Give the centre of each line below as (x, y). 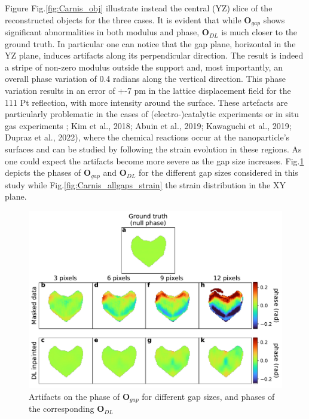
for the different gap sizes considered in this (218, 172)
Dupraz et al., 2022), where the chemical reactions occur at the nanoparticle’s (147, 137)
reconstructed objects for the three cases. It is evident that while (123, 19)
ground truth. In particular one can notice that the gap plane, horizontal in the (150, 43)
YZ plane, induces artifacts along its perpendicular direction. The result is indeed (154, 55)
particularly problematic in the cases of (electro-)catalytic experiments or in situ (152, 114)
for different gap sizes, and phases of (208, 396)
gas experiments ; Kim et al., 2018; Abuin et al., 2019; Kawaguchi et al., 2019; (148, 125)
